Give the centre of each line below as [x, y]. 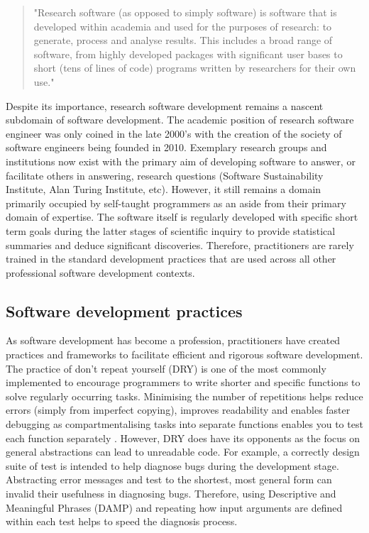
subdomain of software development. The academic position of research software [180, 120]
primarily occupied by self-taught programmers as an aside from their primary [176, 203]
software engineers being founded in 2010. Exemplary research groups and [166, 147]
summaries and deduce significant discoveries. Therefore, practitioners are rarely [180, 244]
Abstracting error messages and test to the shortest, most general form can [169, 479]
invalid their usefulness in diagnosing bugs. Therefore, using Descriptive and [171, 494]
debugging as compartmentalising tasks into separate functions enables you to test [184, 424]
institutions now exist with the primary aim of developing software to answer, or [181, 161]
